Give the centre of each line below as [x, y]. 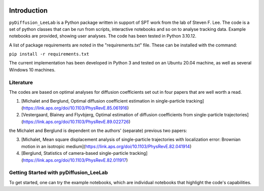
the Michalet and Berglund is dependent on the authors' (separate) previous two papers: [98, 130]
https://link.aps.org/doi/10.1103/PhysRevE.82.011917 [75, 160]
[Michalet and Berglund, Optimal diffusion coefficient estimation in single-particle [103, 101]
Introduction [28, 11]
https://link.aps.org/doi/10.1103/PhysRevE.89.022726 [76, 122]
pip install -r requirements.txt [49, 54]
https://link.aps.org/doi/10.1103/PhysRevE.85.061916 [75, 108]
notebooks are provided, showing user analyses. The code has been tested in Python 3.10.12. [103, 36]
